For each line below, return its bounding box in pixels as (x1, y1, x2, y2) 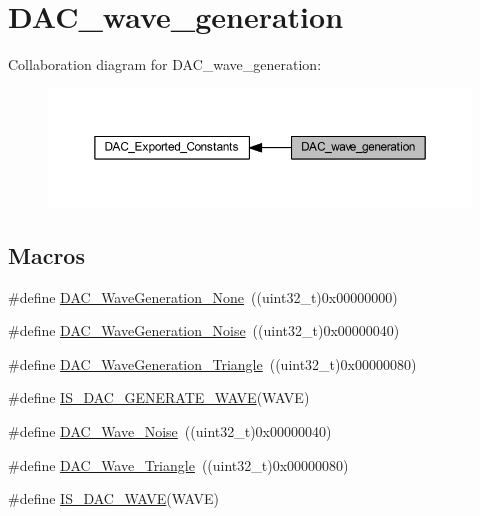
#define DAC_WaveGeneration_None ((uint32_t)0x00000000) (8, 286, 398, 307)
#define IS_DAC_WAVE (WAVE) (8, 488, 220, 509)
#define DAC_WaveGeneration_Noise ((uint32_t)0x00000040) (8, 320, 400, 341)
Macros (8, 239, 85, 270)
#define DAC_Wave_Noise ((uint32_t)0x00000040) (8, 421, 332, 442)
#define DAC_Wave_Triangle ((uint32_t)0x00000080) (8, 454, 349, 475)
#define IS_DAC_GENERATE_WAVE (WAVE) (8, 387, 310, 408)
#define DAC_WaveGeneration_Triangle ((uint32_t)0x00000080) (8, 353, 417, 374)
